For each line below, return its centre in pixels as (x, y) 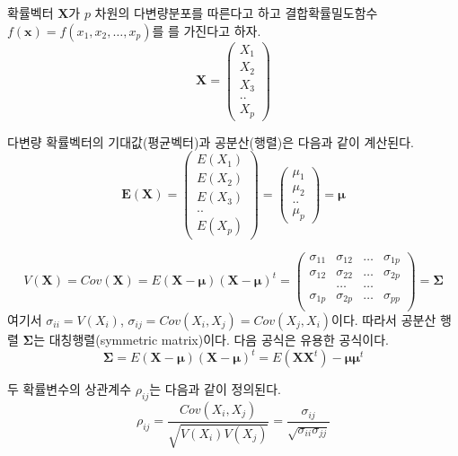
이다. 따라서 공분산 (384, 320)
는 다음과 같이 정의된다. (215, 389)
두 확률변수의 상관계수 (70, 389)
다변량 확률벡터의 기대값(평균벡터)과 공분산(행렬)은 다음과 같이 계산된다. (211, 141)
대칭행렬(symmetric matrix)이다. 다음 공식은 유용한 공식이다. (219, 340)
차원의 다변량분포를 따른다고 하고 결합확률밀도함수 (236, 13)
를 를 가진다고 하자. (207, 30)
